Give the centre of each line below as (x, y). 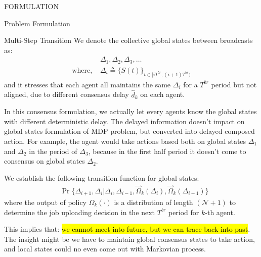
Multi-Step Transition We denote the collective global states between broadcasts (128, 40)
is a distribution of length (154, 202)
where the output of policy (46, 202)
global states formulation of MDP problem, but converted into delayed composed (129, 131)
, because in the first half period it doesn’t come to (167, 151)
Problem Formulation (37, 23)
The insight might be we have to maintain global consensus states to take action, (129, 239)
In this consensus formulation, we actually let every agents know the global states (130, 111)
